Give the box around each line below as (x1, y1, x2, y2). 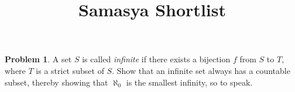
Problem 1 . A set (5, 53, 72, 65)
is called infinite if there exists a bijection (82, 53, 231, 65)
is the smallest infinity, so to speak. (126, 76, 253, 88)
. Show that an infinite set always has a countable (112, 64, 290, 76)
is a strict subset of (36, 64, 104, 76)
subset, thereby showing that (5, 76, 108, 88)
